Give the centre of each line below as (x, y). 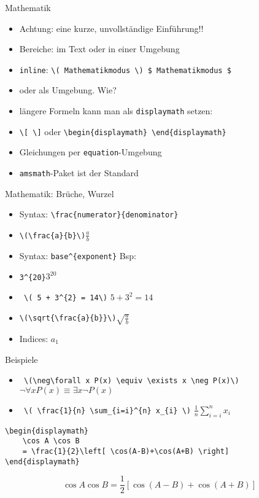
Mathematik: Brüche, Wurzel (60, 193)
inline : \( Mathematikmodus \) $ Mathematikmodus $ (125, 69)
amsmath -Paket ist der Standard (79, 173)
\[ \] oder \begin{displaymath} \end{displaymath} (123, 131)
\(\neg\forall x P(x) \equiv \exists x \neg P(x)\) (131, 381)
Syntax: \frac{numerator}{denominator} (99, 214)
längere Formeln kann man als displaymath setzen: (116, 111)
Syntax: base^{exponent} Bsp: (78, 255)
